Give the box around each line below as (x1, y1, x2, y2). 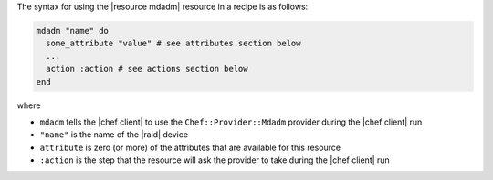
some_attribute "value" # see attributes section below (46, 38, 301, 49)
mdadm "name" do (36, 25, 110, 35)
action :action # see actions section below (46, 64, 248, 75)
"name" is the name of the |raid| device (39, 129, 189, 140)
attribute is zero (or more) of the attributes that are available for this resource (39, 142, 341, 153)
